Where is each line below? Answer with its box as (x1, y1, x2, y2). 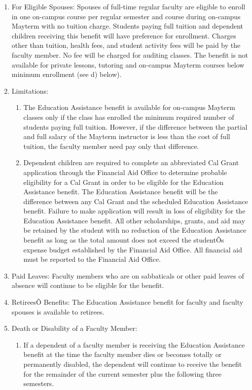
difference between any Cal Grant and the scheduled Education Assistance (23, 196, 248, 206)
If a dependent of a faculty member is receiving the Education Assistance (23, 339, 245, 350)
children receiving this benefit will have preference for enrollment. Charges (11, 30, 236, 40)
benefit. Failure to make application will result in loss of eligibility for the (23, 206, 246, 216)
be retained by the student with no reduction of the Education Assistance (23, 225, 247, 235)
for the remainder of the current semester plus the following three (23, 368, 222, 379)
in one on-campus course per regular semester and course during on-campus (11, 11, 241, 21)
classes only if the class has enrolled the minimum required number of (23, 111, 234, 122)
